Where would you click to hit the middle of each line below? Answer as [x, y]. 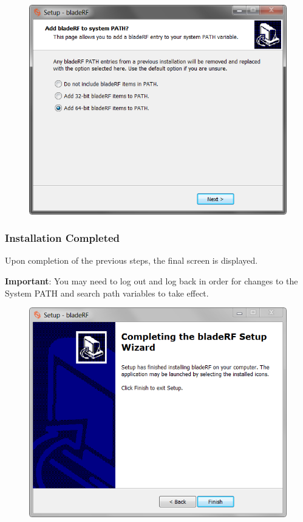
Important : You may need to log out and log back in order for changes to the [151, 280]
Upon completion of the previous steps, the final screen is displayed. [131, 260]
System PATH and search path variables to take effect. [107, 293]
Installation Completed [63, 238]
